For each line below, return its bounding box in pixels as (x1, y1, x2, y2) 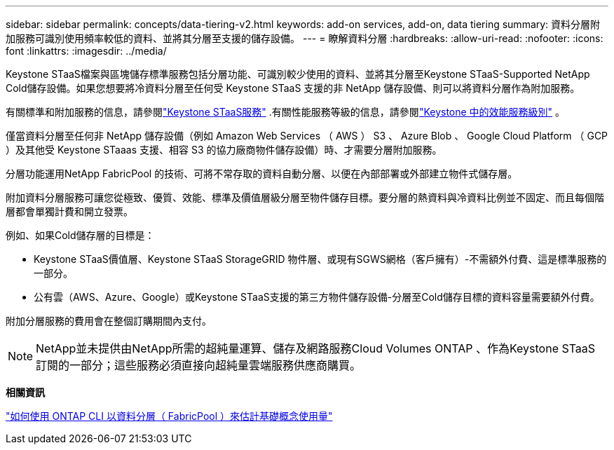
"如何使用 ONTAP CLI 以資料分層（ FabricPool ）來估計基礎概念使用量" (6, 410, 333, 422)
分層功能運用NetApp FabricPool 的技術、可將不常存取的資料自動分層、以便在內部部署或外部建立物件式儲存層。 (6, 168, 518, 179)
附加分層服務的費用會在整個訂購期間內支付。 (6, 315, 212, 327)
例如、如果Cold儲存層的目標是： (6, 229, 155, 241)
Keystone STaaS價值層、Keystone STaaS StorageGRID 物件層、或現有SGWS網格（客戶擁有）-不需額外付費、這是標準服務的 (34, 253, 607, 265)
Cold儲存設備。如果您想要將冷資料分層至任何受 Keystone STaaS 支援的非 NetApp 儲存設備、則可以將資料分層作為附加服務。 (6, 82, 580, 94)
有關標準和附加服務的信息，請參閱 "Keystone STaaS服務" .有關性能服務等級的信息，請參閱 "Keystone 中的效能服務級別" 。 (6, 106, 566, 118)
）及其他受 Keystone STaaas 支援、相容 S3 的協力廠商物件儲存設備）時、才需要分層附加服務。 (6, 144, 442, 156)
